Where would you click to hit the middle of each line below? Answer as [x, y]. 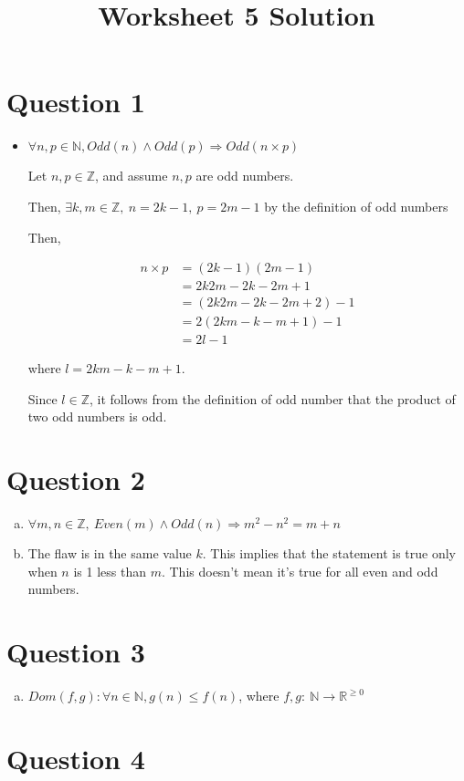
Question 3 [76, 652]
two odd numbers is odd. [97, 417]
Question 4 [76, 758]
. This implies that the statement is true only [329, 553]
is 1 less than [110, 571]
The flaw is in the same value [110, 553]
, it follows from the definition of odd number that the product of [272, 398]
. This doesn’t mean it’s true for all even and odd [300, 571]
